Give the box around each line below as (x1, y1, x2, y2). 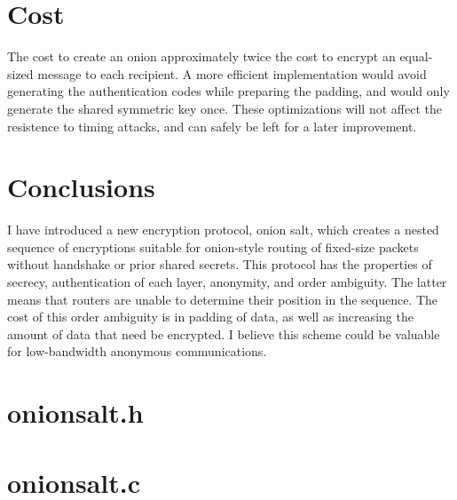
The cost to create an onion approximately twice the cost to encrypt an (7, 47, 396, 66)
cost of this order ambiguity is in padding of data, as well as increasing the (7, 307, 414, 326)
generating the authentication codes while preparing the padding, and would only (7, 82, 450, 100)
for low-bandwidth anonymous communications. (7, 342, 267, 361)
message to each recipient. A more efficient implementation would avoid (37, 64, 427, 83)
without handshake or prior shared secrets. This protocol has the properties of (7, 255, 432, 274)
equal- (399, 47, 433, 66)
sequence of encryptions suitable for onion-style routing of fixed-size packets (7, 237, 419, 256)
